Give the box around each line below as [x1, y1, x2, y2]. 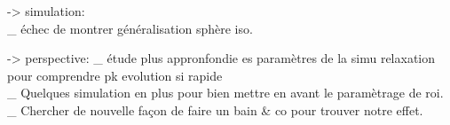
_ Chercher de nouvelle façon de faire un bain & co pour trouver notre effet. [7, 100, 423, 119]
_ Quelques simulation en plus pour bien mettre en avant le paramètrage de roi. [7, 83, 444, 102]
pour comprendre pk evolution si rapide [7, 66, 223, 84]
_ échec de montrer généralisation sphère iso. [7, 19, 253, 37]
